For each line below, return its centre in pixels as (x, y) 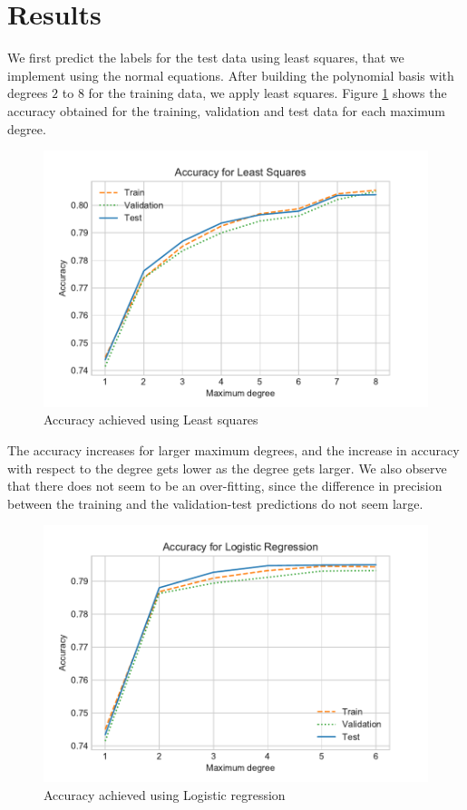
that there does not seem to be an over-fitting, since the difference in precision (225, 486)
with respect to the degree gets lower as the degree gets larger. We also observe (227, 468)
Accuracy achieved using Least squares (151, 420)
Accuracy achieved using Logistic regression (165, 794)
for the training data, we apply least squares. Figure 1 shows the (268, 93)
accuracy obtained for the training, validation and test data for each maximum (226, 110)
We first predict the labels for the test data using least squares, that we (206, 58)
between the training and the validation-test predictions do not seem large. (215, 503)
